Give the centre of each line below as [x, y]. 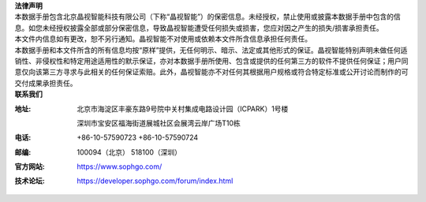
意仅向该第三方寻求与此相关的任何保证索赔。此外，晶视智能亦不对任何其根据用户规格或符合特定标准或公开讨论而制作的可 [211, 72]
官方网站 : [30, 166]
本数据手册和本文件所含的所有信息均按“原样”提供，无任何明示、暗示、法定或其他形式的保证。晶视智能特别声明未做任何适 [211, 50]
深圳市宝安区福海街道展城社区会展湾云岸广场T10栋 [159, 123]
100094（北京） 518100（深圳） [129, 152]
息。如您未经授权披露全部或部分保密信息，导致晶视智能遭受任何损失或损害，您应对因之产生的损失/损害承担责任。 [199, 28]
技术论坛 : [30, 181]
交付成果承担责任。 [46, 83]
